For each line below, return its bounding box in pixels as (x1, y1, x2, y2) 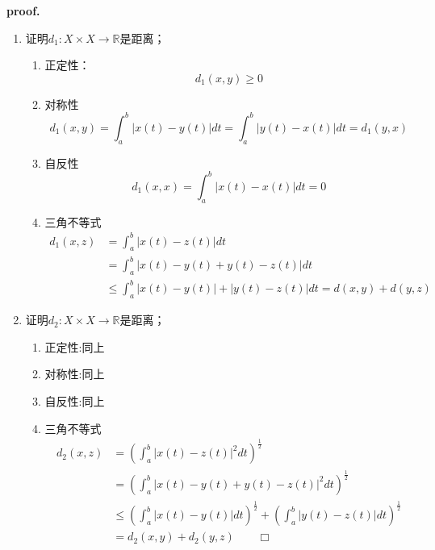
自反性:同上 (44, 392, 105, 409)
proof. (6, 2, 40, 19)
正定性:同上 (44, 338, 105, 355)
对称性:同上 (44, 365, 105, 382)
